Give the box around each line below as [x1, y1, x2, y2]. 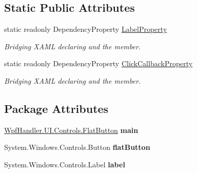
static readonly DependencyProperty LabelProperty [4, 24, 167, 34]
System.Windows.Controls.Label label [4, 159, 125, 169]
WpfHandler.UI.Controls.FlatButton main [4, 124, 139, 135]
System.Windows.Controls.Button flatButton [4, 142, 150, 152]
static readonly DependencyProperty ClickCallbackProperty [4, 58, 193, 69]
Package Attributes [4, 100, 109, 116]
